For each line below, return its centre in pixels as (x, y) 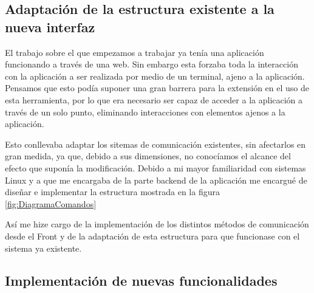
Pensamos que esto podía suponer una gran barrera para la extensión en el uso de (157, 88)
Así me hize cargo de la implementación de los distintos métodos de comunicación (157, 224)
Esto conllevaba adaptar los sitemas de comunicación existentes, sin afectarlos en (155, 144)
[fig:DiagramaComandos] (51, 203)
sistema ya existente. (43, 248)
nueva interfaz (50, 26)
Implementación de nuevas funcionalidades (141, 281)
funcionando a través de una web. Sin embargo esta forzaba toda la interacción (152, 64)
